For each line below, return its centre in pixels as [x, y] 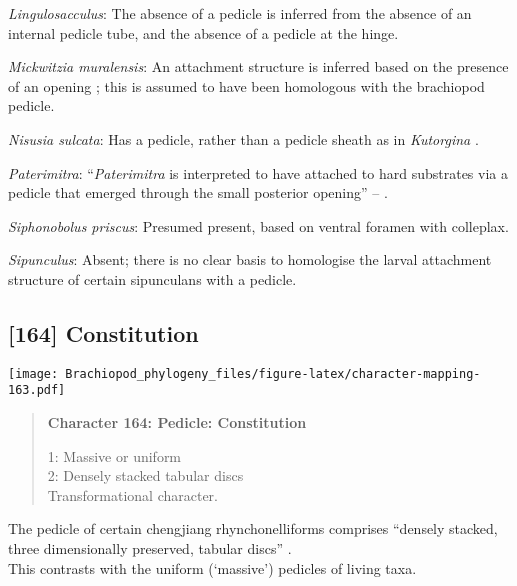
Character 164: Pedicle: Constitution [177, 422]
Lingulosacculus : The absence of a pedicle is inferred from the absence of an [240, 13]
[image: [33, 373]
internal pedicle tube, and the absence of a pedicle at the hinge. [203, 32]
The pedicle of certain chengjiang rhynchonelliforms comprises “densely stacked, [253, 528]
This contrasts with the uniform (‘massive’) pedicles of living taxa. [212, 567]
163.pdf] [37, 390]
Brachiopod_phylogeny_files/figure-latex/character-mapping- [273, 373]
